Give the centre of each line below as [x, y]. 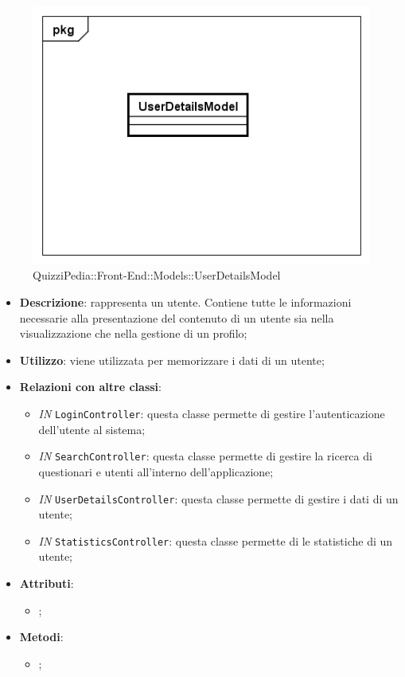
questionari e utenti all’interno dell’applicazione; [156, 471]
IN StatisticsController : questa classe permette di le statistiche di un [216, 540]
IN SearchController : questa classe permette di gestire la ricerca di [205, 456]
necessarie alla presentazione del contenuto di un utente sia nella [177, 317]
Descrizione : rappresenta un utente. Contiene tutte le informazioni [185, 302]
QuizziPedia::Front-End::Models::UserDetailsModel [157, 275]
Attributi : [47, 583]
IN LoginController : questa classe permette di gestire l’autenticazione [212, 413]
